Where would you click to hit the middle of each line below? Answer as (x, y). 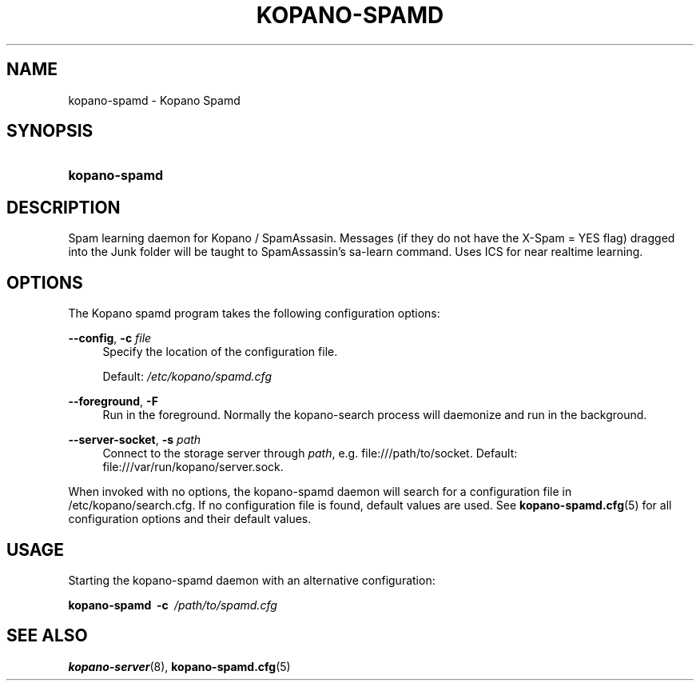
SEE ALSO (47, 636)
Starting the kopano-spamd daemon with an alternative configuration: (252, 580)
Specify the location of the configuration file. (220, 352)
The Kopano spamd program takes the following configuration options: (254, 314)
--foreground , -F (113, 401)
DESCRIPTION (64, 207)
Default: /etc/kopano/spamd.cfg (187, 377)
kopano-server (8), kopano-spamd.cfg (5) (179, 666)
